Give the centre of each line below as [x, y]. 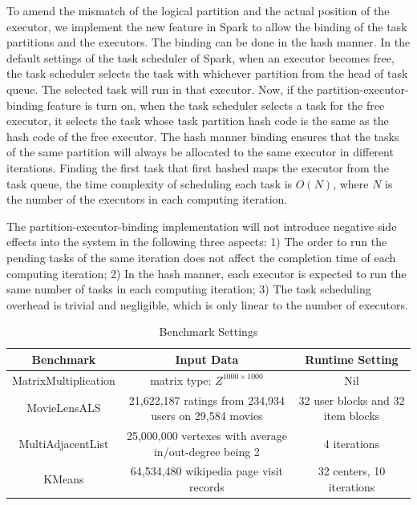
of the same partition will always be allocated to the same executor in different [200, 152]
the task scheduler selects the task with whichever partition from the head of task [207, 73]
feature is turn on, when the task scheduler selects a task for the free [216, 105]
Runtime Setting [352, 359]
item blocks [352, 416]
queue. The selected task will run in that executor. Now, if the [160, 89]
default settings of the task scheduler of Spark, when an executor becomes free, [200, 57]
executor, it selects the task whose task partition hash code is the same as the [198, 121]
